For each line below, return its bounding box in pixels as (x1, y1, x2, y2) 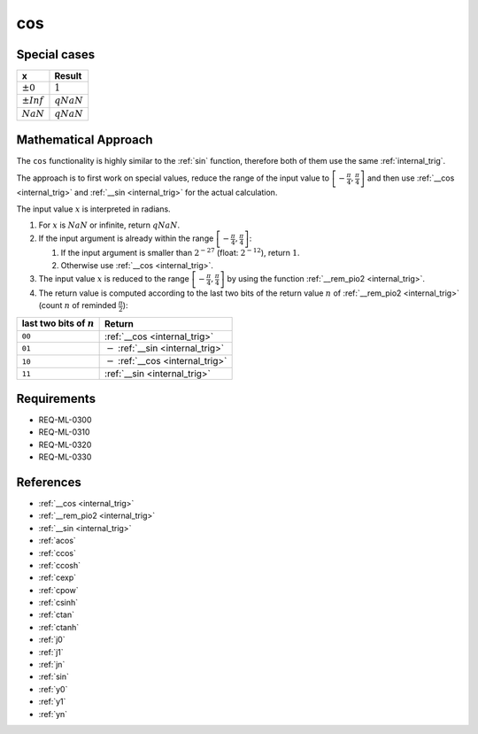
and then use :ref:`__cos (366, 173, 455, 183)
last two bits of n (21, 317, 95, 329)
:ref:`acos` (38, 536, 77, 546)
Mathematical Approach (16, 132, 154, 147)
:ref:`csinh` (38, 598, 79, 608)
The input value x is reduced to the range (38, 274, 189, 284)
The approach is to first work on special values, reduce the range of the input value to (16, 173, 330, 183)
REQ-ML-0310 (38, 427, 90, 437)
